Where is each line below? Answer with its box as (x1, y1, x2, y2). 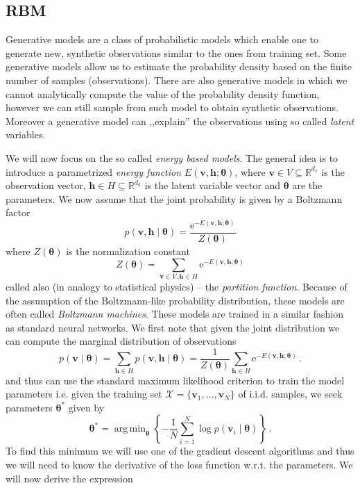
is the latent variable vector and (144, 178, 281, 193)
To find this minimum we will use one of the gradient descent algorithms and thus (6, 443, 354, 458)
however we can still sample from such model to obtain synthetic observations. (6, 100, 339, 115)
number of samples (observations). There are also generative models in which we (6, 72, 348, 87)
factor (6, 205, 31, 220)
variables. (6, 127, 46, 142)
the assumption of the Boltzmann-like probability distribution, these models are (6, 293, 345, 307)
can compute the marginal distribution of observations (6, 334, 237, 348)
